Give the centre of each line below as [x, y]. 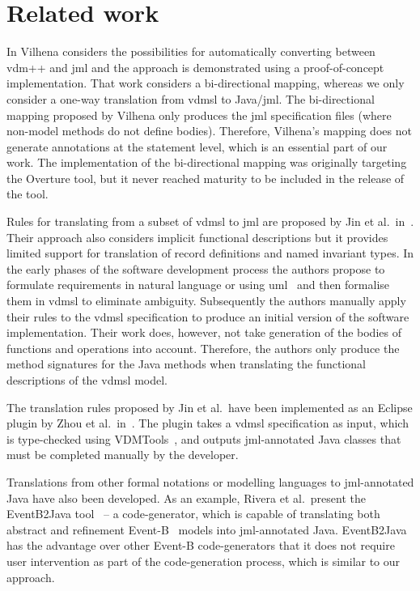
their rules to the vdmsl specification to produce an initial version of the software [208, 316]
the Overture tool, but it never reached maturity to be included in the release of [206, 178]
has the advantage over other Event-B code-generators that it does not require [201, 545]
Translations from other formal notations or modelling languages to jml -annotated [210, 481]
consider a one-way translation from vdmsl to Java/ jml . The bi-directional [191, 98]
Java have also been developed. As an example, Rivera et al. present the [186, 497]
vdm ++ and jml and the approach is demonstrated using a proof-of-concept [195, 67]
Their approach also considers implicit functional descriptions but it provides [197, 237]
